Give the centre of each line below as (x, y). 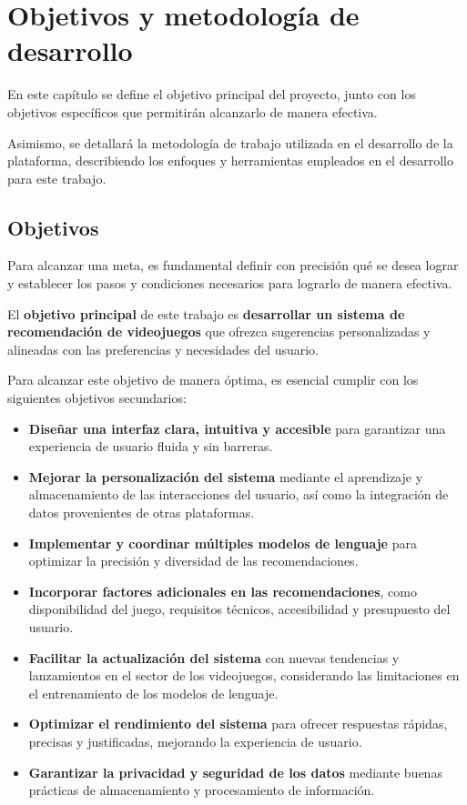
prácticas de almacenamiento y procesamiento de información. (202, 790)
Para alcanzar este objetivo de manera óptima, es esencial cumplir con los (213, 380)
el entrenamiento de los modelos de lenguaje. (153, 693)
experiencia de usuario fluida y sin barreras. (151, 446)
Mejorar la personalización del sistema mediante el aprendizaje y (226, 476)
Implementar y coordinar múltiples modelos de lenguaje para (223, 543)
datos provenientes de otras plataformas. (142, 513)
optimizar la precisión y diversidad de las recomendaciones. (193, 561)
